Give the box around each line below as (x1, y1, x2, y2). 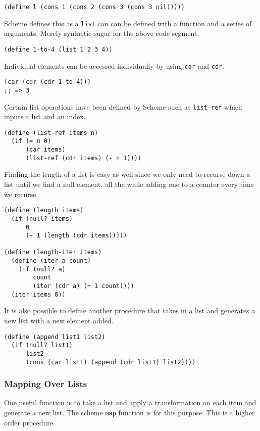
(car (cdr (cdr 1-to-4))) (4, 78, 91, 86)
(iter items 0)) (11, 291, 66, 298)
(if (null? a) (18, 265, 66, 273)
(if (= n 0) (11, 137, 51, 145)
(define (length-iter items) (4, 249, 102, 256)
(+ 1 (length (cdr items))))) (25, 232, 127, 240)
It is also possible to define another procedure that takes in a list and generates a (4, 305, 255, 316)
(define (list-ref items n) (4, 129, 98, 136)
